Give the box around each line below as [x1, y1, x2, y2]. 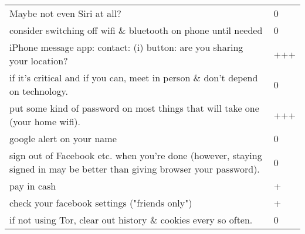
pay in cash [9, 179, 56, 192]
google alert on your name [9, 132, 117, 145]
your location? [9, 54, 68, 67]
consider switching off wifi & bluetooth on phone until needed [9, 23, 263, 37]
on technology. [9, 84, 69, 98]
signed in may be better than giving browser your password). [9, 162, 260, 175]
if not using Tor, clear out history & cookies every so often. [9, 213, 253, 226]
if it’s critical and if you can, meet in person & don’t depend [9, 71, 258, 84]
